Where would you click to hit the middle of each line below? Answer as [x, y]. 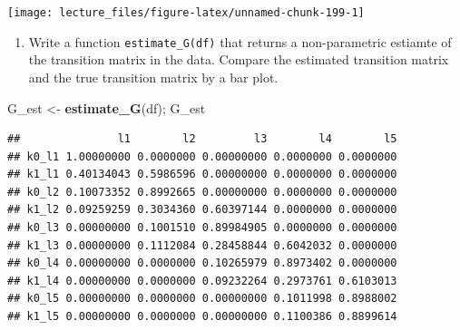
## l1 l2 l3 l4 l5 [202, 139]
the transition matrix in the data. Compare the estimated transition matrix [239, 59]
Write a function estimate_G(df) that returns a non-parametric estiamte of [240, 41]
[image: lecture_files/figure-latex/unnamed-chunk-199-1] [186, 13]
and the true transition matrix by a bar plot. [153, 77]
